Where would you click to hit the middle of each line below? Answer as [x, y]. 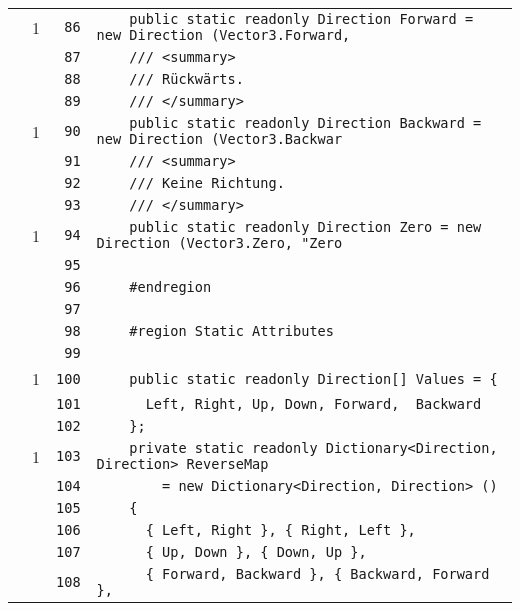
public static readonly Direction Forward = [301, 19]
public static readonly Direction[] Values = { [313, 378]
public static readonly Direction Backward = [305, 123]
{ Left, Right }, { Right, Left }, [280, 530]
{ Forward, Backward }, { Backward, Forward [317, 574]
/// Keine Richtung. [207, 183]
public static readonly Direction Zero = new [305, 227]
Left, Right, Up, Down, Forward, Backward [313, 404]
